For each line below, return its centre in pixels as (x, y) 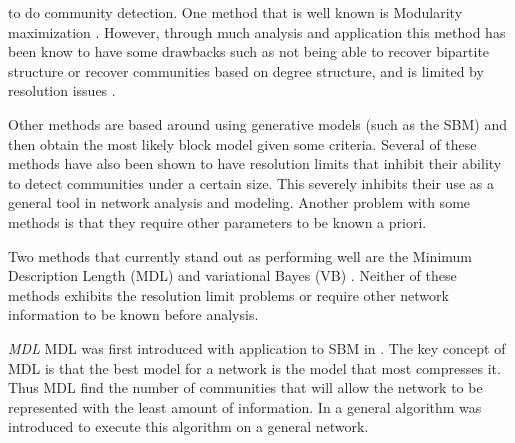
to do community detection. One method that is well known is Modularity (235, 12)
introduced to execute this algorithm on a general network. (188, 426)
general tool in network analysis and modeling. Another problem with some (239, 202)
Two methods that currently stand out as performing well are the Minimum (240, 255)
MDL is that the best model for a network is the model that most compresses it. (254, 367)
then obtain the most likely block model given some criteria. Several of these (242, 143)
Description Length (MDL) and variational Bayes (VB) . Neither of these (232, 275)
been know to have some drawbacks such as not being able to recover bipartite (249, 51)
